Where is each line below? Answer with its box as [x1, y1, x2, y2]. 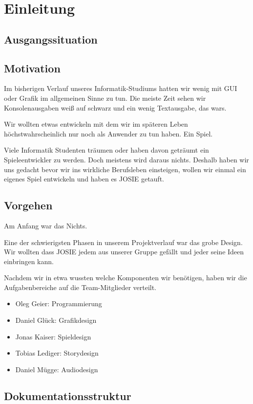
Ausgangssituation [4, 31, 98, 46]
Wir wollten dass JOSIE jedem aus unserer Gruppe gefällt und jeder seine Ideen [4, 247, 244, 257]
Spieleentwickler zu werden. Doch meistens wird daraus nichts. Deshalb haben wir [4, 154, 249, 164]
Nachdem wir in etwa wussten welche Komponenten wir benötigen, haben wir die [4, 272, 247, 283]
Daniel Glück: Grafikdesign [15, 315, 97, 325]
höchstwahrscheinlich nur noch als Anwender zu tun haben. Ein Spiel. [4, 128, 213, 138]
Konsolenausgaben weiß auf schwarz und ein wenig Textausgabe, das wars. [4, 102, 227, 112]
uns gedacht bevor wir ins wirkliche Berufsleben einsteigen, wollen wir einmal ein [4, 164, 246, 174]
